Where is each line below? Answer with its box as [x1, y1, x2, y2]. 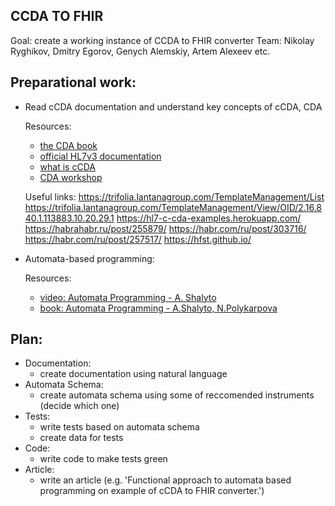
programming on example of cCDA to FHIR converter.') [39, 485, 265, 497]
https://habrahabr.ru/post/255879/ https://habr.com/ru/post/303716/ [24, 222, 307, 234]
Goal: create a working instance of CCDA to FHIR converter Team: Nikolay [10, 34, 315, 46]
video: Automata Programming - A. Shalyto [39, 291, 217, 303]
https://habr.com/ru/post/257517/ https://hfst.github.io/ [24, 233, 252, 245]
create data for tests [39, 432, 124, 444]
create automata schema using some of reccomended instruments [39, 389, 315, 401]
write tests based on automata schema [39, 421, 200, 433]
